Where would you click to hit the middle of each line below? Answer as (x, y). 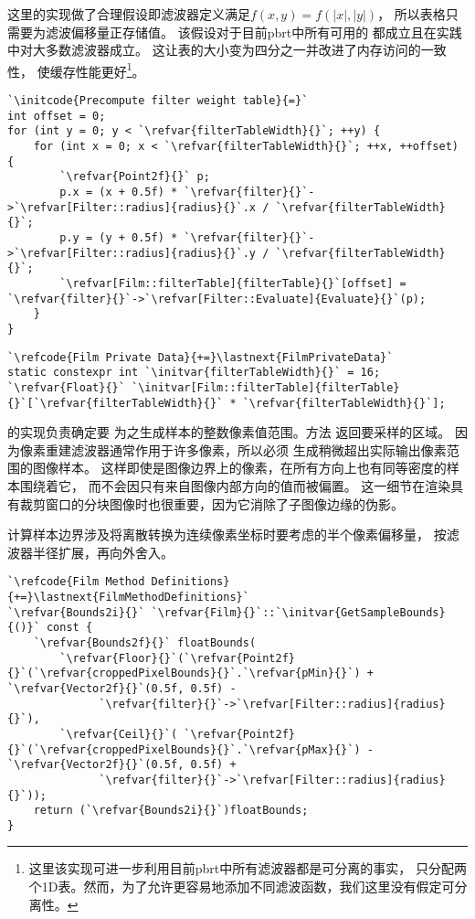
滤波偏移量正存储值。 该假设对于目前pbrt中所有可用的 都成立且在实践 (253, 32)
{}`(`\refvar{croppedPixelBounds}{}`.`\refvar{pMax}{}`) (184, 749)
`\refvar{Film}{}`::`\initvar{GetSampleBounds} (298, 612)
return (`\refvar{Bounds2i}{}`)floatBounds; (171, 811)
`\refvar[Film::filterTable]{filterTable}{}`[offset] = (233, 283)
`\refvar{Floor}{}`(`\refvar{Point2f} (177, 658)
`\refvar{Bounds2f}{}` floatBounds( (145, 642)
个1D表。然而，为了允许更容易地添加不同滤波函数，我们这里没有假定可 (242, 887)
